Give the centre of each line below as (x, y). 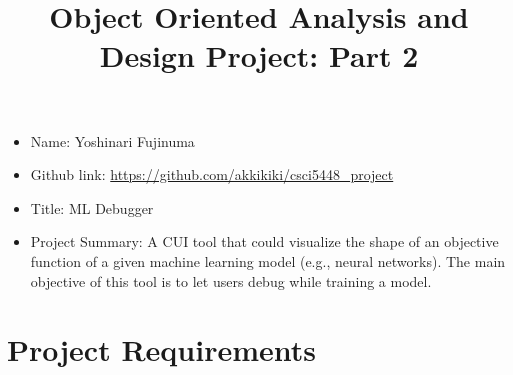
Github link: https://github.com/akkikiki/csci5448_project (212, 174)
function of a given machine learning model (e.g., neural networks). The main (268, 260)
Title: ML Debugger (92, 207)
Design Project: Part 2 (259, 55)
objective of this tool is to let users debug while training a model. (231, 280)
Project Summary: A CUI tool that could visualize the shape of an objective (264, 241)
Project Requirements (161, 349)
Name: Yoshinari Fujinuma (112, 140)
